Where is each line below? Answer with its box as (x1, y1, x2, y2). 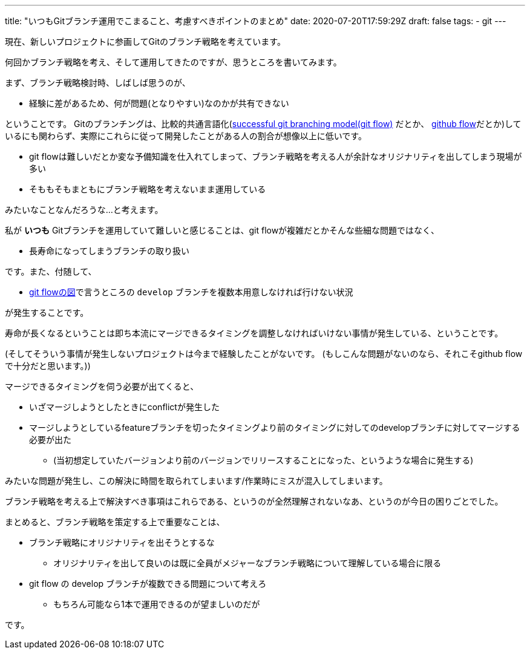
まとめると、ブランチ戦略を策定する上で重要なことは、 (5, 517, 225, 527)
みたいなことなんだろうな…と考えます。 (5, 204, 163, 215)
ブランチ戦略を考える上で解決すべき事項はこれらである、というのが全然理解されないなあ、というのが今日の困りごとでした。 (5, 496, 503, 506)
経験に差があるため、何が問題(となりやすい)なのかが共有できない (29, 98, 289, 108)
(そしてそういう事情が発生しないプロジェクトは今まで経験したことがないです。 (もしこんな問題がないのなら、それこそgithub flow (5, 348, 523, 359)
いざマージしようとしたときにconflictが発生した (29, 402, 220, 412)
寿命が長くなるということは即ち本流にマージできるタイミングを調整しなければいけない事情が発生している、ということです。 (5, 328, 503, 338)
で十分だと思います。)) (5, 361, 91, 371)
